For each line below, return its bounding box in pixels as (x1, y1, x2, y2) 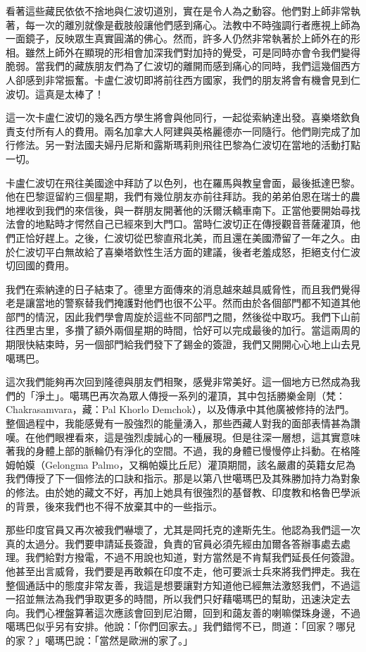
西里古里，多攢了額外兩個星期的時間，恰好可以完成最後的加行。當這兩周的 (15, 323, 360, 338)
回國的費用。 (15, 258, 75, 273)
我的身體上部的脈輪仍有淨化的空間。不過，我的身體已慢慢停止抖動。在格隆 (15, 443, 360, 458)
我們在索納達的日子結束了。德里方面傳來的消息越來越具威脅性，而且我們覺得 (6, 281, 360, 296)
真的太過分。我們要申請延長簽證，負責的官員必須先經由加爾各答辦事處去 (6, 536, 341, 550)
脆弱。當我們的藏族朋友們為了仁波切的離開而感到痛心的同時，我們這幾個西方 (6, 59, 360, 73)
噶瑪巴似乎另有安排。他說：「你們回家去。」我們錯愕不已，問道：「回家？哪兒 (6, 619, 355, 634)
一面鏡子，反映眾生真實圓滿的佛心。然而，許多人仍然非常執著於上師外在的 (6, 31, 351, 46)
